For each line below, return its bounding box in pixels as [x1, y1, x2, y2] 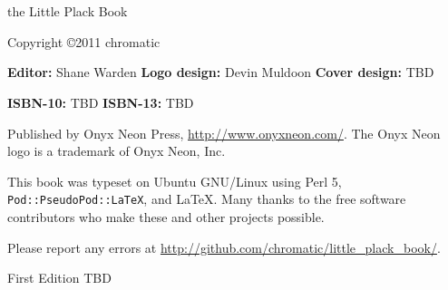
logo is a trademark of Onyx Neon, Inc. [7, 141, 226, 160]
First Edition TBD [7, 268, 112, 287]
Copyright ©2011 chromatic [7, 32, 161, 51]
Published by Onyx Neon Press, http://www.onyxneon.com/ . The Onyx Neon [7, 123, 441, 142]
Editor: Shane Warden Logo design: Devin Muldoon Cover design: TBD [7, 63, 434, 82]
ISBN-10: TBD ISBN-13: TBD [7, 92, 194, 111]
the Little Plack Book [7, 2, 128, 21]
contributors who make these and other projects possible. [7, 208, 325, 226]
